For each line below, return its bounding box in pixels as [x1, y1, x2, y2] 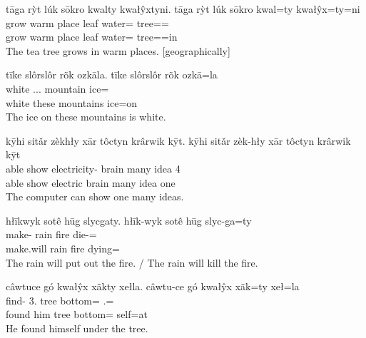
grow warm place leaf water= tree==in [6, 29, 178, 44]
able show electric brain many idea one [6, 175, 176, 190]
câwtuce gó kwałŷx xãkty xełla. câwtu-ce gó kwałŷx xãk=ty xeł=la [6, 279, 300, 294]
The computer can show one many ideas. [6, 189, 184, 204]
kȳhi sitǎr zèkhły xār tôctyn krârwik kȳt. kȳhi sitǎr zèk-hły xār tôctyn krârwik [6, 133, 351, 148]
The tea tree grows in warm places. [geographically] [6, 43, 230, 58]
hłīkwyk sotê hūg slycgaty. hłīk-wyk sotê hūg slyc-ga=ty [6, 212, 252, 227]
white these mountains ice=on [6, 95, 138, 110]
